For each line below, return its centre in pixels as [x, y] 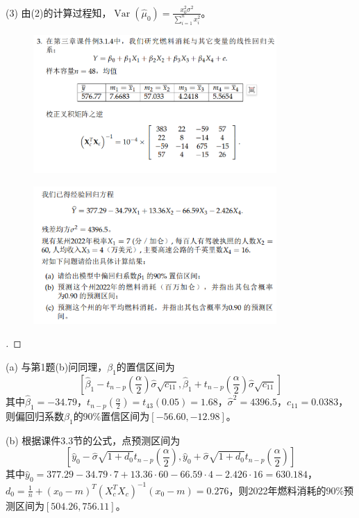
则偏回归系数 [35, 415]
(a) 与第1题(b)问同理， [57, 367]
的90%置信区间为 [111, 415]
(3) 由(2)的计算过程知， [59, 12]
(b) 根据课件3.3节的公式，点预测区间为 [93, 440]
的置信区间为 [145, 367]
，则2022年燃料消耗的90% [286, 490]
